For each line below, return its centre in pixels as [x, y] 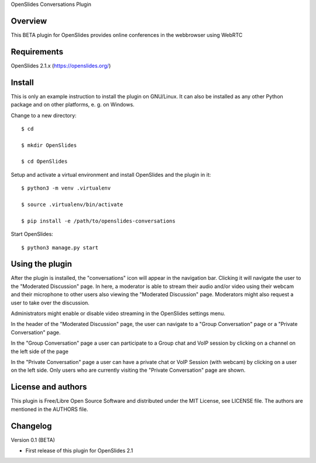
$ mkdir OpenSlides [49, 145]
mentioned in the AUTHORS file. [49, 409]
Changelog [31, 426]
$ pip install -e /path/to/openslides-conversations [98, 221]
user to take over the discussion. [50, 303]
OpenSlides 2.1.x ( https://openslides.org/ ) [61, 66]
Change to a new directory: [44, 115]
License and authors [49, 387]
